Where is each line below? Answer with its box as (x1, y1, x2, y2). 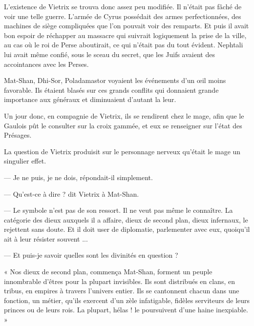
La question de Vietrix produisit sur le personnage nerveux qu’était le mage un (4, 146, 241, 156)
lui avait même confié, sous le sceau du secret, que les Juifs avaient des (4, 49, 215, 59)
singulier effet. (4, 156, 46, 166)
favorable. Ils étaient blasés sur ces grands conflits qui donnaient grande (4, 84, 219, 95)
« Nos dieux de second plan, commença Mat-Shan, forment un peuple (4, 266, 212, 277)
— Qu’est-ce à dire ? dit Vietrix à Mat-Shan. (4, 188, 139, 199)
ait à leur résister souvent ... (4, 233, 88, 244)
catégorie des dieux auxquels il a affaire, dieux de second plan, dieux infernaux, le (4, 214, 248, 224)
